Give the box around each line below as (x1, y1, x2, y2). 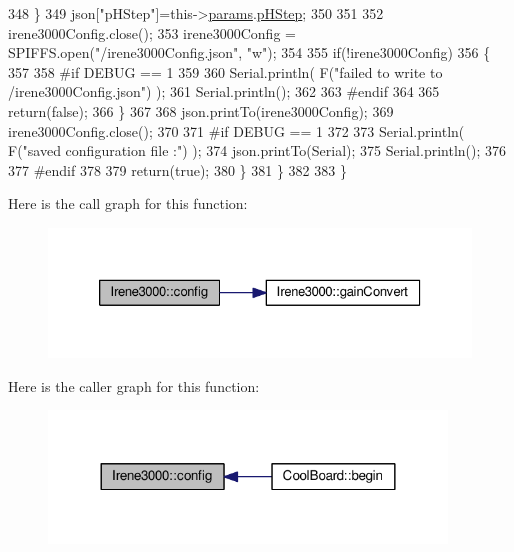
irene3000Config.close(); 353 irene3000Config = (8, 22, 296, 43)
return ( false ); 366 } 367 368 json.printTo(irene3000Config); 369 (8, 100, 394, 121)
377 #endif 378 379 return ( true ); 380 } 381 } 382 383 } (8, 159, 347, 180)
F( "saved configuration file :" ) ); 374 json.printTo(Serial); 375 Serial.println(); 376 (8, 140, 507, 161)
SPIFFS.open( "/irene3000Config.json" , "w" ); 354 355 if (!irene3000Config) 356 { (8, 42, 491, 63)
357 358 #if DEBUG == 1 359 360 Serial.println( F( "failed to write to (8, 61, 443, 82)
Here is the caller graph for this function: (8, 375, 260, 396)
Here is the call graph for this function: (8, 193, 248, 214)
